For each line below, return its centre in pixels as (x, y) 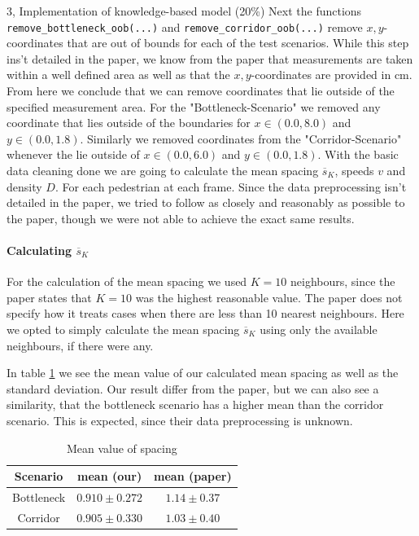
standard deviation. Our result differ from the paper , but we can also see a (193, 388)
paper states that (49, 297)
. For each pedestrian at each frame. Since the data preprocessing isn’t (231, 186)
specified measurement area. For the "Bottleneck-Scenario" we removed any (194, 106)
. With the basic (358, 154)
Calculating (39, 250)
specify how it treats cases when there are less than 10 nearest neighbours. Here (205, 313)
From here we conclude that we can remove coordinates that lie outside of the (201, 91)
